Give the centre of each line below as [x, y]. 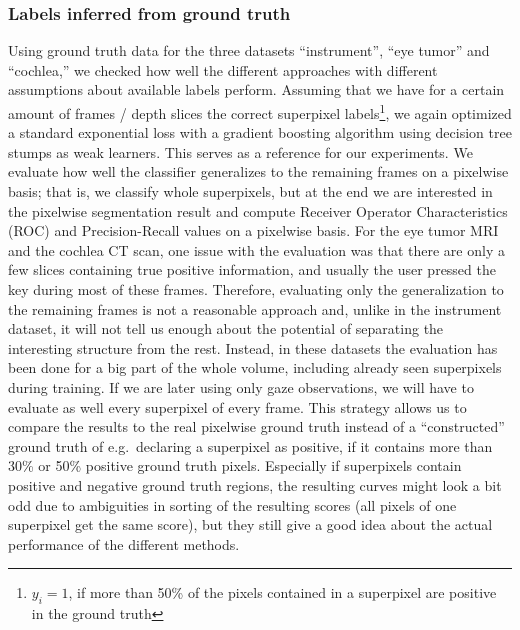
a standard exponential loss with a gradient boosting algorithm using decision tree [260, 132]
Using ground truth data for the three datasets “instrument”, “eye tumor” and [249, 50]
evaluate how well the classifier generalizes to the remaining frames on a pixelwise [258, 171]
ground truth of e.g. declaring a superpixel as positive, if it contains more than [250, 445]
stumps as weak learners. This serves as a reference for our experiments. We [240, 151]
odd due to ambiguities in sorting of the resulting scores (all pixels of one [232, 504]
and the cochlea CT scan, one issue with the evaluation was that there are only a [256, 249]
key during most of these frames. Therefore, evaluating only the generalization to [256, 289]
